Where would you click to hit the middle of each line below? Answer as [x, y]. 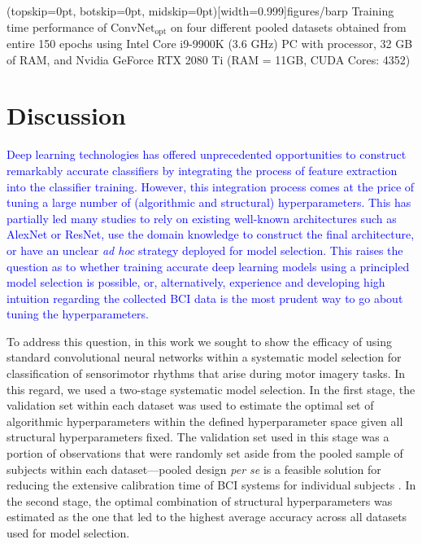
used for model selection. [68, 533]
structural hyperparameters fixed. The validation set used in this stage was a [198, 437]
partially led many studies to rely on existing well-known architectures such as [202, 218]
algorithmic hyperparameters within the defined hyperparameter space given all [205, 421]
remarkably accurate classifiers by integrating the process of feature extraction [202, 170]
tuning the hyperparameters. [78, 314]
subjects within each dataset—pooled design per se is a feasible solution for [194, 469]
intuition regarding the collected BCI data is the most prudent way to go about [205, 298]
